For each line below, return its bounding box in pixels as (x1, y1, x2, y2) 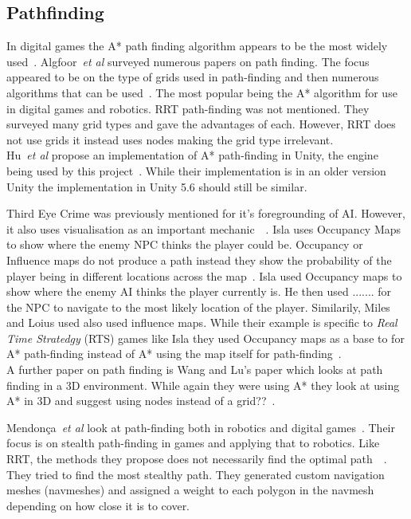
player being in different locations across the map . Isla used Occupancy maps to (6, 267, 402, 284)
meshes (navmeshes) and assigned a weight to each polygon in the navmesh (6, 482, 374, 498)
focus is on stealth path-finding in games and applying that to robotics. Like (6, 434, 380, 451)
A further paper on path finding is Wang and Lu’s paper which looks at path (6, 361, 383, 378)
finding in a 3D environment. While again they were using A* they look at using (6, 376, 400, 393)
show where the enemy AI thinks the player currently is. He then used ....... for (6, 283, 392, 300)
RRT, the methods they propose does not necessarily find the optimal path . (6, 450, 387, 467)
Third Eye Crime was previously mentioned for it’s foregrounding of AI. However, (6, 205, 405, 222)
